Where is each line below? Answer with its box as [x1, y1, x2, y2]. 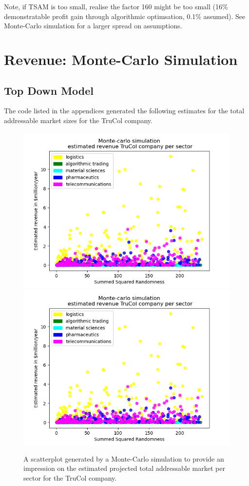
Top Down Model [4, 83, 94, 98]
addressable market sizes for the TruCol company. [4, 115, 153, 125]
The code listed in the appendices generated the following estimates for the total [4, 106, 245, 116]
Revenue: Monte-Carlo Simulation [4, 49, 238, 69]
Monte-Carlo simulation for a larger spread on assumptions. [4, 21, 182, 31]
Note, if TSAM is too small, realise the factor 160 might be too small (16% [4, 1, 228, 11]
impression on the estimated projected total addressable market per [23, 463, 225, 473]
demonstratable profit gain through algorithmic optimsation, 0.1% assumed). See [4, 11, 246, 21]
